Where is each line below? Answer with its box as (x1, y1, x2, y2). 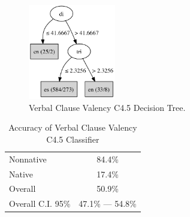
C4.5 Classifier (46, 132, 99, 145)
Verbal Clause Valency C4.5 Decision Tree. (29, 101, 186, 113)
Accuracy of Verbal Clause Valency (8, 121, 137, 134)
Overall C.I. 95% (9, 197, 71, 210)
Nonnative (9, 152, 47, 165)
